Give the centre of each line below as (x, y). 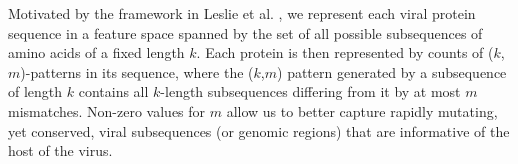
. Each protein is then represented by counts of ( (345, 52)
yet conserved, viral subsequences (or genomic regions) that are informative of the (259, 130)
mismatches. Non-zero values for (107, 110)
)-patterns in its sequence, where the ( (137, 71)
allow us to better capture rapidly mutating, (362, 110)
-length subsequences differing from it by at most (310, 91)
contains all (113, 91)
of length (35, 91)
